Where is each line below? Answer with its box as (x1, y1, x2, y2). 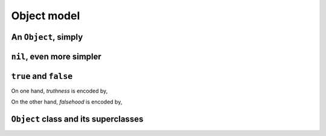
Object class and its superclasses (11, 114, 144, 125)
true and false (11, 71, 73, 81)
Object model (11, 9, 80, 22)
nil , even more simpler (11, 51, 102, 61)
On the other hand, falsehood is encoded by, (11, 98, 123, 105)
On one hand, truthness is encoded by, (11, 87, 108, 94)
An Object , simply (11, 32, 83, 42)
